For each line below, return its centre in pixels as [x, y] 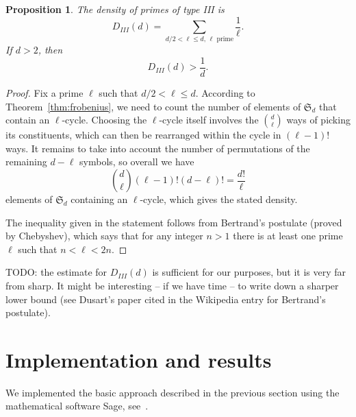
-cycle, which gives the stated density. [219, 199]
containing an [99, 199]
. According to [225, 93]
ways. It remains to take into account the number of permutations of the [158, 148]
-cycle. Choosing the [104, 120]
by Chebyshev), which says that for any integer [104, 236]
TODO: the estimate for [56, 272]
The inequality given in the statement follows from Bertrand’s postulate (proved [174, 222]
